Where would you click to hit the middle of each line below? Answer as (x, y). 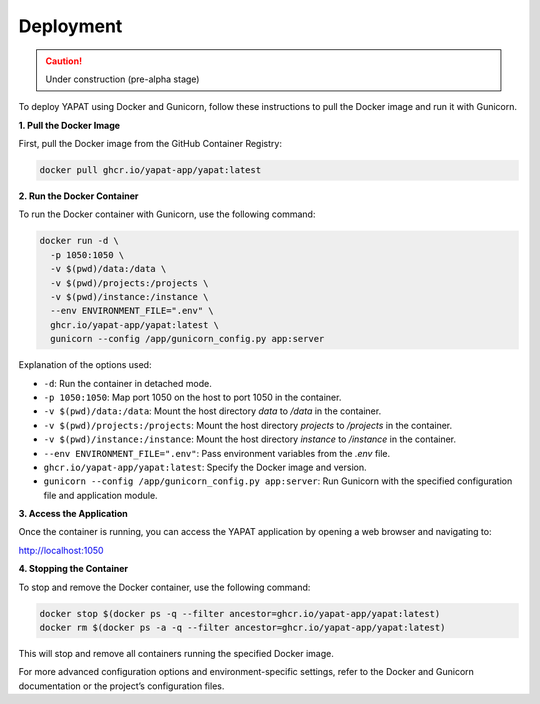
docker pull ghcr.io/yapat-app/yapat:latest (150, 170)
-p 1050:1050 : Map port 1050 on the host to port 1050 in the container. (192, 397)
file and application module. (101, 495)
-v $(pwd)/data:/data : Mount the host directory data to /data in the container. (212, 411)
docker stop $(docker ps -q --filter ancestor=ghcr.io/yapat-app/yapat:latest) (240, 613)
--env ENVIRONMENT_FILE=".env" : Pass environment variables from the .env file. (217, 453)
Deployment (70, 26)
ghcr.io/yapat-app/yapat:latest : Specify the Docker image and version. (205, 467)
